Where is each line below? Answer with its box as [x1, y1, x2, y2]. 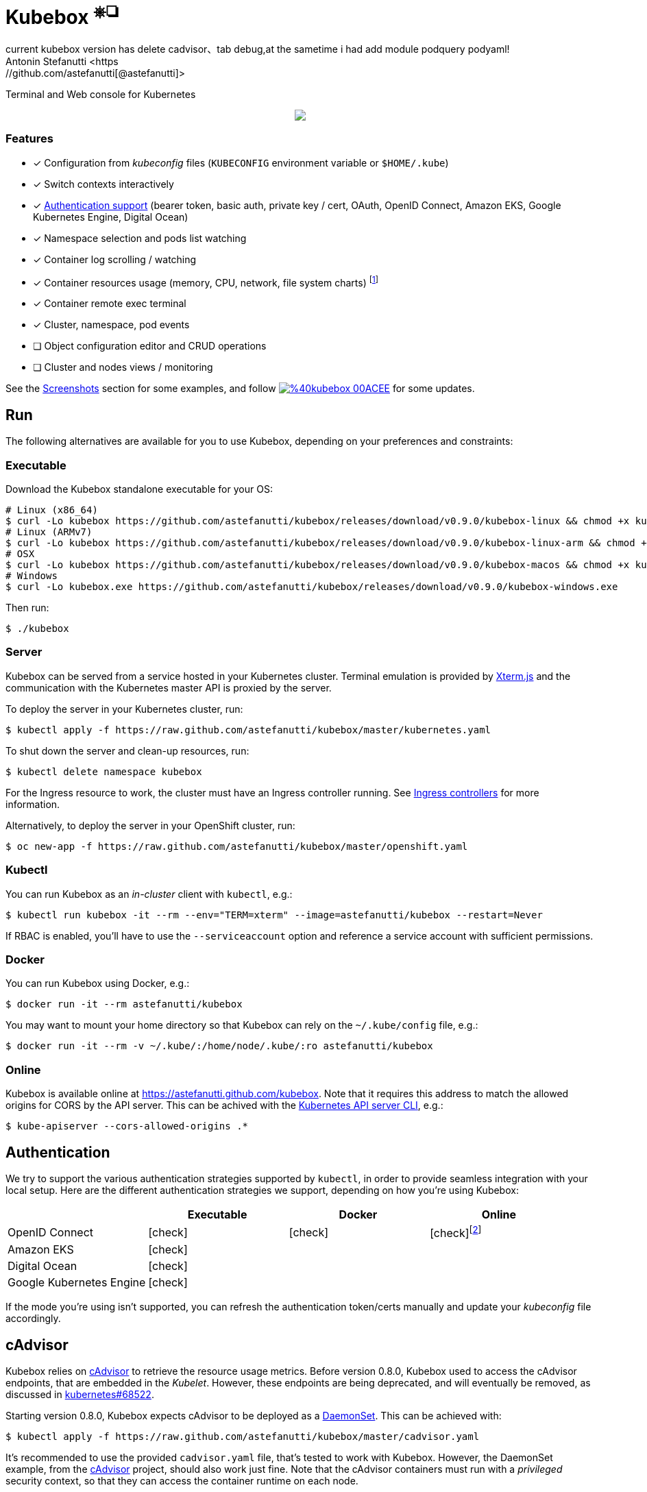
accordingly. [5, 1312, 61, 1325]
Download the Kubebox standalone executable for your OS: [5, 483, 273, 496]
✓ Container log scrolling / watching [33, 253, 197, 265]
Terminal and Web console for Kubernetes [5, 88, 196, 101]
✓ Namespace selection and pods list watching [33, 232, 247, 244]
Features [5, 132, 53, 146]
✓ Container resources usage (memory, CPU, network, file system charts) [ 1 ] [33, 274, 379, 289]
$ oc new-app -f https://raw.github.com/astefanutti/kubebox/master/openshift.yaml [5, 840, 468, 852]
